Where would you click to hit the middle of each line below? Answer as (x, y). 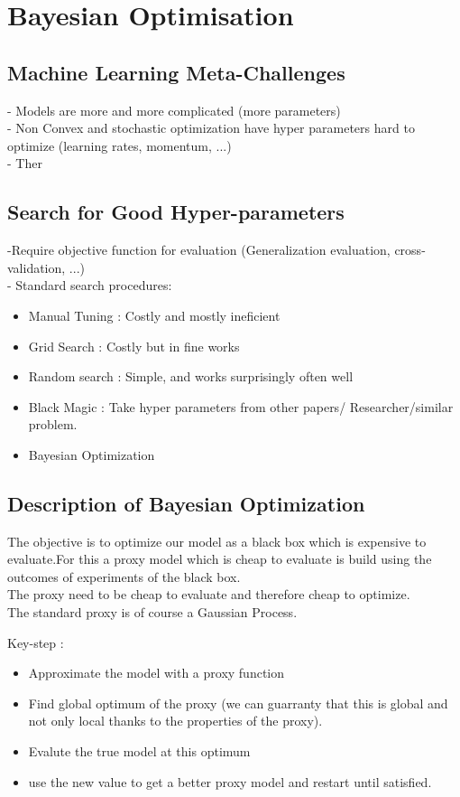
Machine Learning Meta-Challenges (176, 72)
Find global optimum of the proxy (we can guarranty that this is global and (238, 703)
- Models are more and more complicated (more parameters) (174, 110)
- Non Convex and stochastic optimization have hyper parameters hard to (211, 128)
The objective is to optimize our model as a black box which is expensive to (217, 541)
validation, (37, 267)
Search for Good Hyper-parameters (176, 212)
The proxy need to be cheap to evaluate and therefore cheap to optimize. (209, 594)
